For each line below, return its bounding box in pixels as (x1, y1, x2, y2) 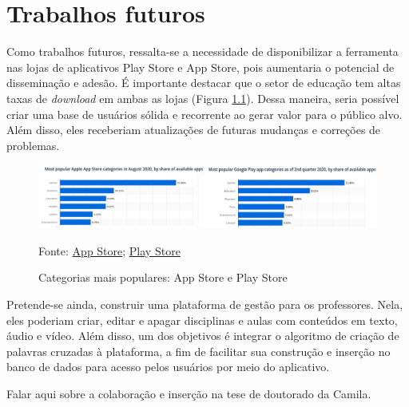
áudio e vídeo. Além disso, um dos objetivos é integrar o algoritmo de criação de (6, 327, 399, 344)
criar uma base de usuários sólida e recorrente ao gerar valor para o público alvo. (6, 105, 403, 122)
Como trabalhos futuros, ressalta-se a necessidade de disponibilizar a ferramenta (6, 43, 399, 60)
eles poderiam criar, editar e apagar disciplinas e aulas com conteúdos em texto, (6, 311, 398, 328)
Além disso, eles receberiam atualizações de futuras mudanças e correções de (6, 121, 381, 138)
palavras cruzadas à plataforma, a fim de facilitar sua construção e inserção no (6, 342, 391, 359)
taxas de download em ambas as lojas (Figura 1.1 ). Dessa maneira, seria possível (6, 89, 399, 106)
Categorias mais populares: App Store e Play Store (38, 269, 288, 286)
